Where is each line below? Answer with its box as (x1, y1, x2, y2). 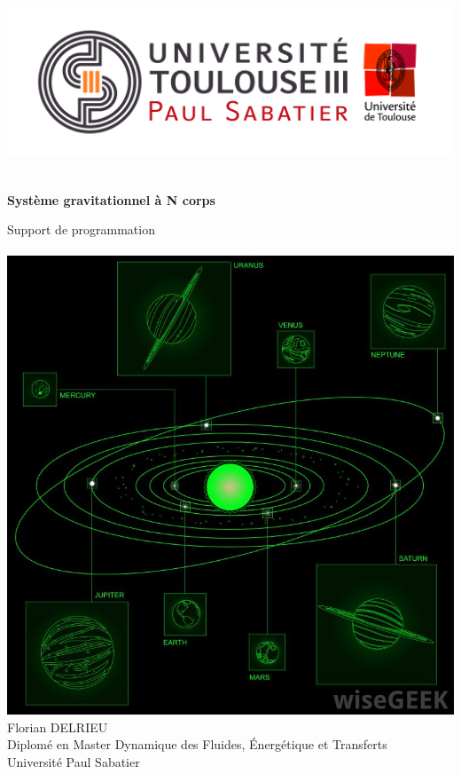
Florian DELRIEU (7, 717, 108, 736)
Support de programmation (7, 220, 155, 239)
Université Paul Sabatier (7, 752, 140, 770)
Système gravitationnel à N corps (7, 190, 215, 209)
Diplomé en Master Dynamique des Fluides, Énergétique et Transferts (7, 735, 387, 754)
